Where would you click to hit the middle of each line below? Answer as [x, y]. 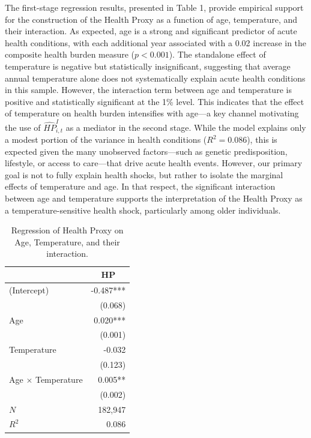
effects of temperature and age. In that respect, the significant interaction [140, 186]
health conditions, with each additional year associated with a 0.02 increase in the [156, 42]
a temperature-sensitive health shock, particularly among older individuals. [143, 210]
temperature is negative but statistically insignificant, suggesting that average [148, 66]
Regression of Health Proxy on [67, 230]
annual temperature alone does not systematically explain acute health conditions [155, 78]
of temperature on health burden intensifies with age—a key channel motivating [152, 113]
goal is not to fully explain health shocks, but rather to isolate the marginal [144, 174]
